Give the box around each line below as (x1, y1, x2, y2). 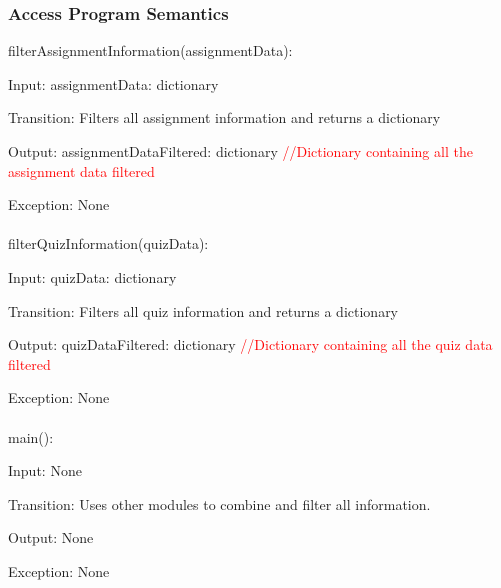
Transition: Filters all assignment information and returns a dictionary (8, 107, 441, 128)
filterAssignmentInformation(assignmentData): (8, 40, 293, 61)
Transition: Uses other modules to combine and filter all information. (8, 493, 431, 514)
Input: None (8, 460, 82, 481)
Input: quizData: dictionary (8, 266, 177, 287)
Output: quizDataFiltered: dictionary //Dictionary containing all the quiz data (8, 334, 493, 355)
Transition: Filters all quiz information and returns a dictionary (8, 300, 399, 321)
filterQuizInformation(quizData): (8, 233, 209, 254)
